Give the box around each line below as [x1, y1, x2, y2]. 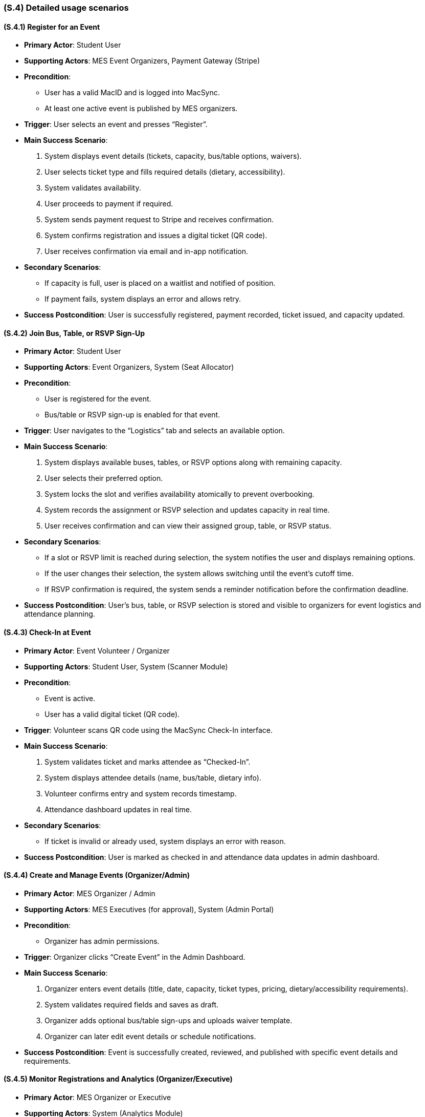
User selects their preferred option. [44, 474, 163, 483]
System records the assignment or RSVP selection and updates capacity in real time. [44, 505, 330, 515]
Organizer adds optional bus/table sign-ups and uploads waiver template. [44, 1016, 293, 1025]
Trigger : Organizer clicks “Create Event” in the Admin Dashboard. [24, 952, 245, 961]
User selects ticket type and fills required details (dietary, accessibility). [44, 167, 285, 177]
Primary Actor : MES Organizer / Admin [24, 889, 155, 898]
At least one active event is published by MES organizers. [44, 104, 238, 113]
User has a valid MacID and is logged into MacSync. [44, 88, 220, 97]
